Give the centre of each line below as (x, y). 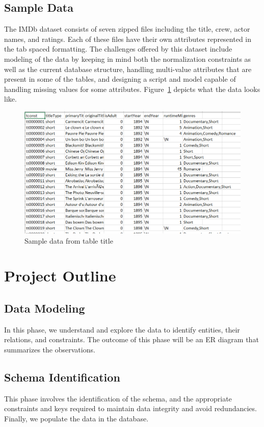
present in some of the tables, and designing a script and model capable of (120, 79)
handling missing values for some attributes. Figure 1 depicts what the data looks (132, 89)
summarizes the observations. (50, 349)
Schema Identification (62, 377)
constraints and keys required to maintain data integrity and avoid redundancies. (130, 408)
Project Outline (60, 276)
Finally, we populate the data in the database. (76, 418)
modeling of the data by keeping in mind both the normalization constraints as (128, 58)
